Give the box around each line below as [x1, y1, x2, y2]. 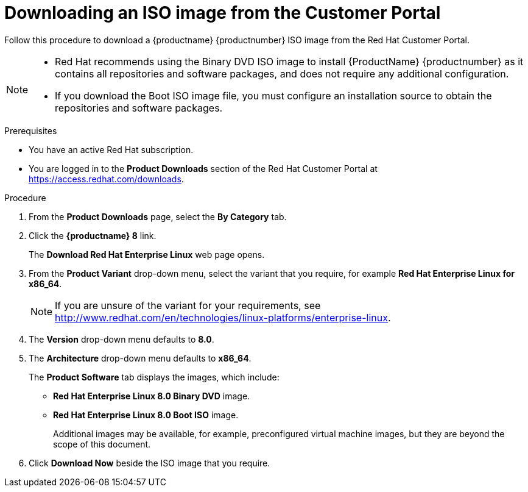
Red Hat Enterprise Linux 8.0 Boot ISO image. [53, 409, 239, 420]
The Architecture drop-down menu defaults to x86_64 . [29, 352, 252, 363]
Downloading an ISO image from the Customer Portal [4, 2, 441, 23]
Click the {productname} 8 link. [29, 230, 157, 241]
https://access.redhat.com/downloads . [29, 173, 184, 184]
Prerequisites [4, 125, 57, 136]
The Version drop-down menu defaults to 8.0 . [29, 333, 214, 344]
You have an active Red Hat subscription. [29, 144, 194, 155]
